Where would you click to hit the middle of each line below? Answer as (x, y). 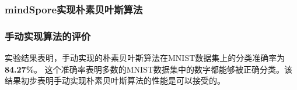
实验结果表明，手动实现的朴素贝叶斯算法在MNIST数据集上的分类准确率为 (145, 58)
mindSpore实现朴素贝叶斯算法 (74, 9)
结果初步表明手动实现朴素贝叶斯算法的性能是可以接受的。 (115, 80)
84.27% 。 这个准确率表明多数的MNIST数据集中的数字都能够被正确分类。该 (149, 69)
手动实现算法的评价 (48, 36)
